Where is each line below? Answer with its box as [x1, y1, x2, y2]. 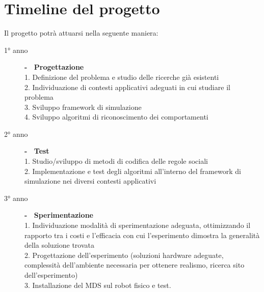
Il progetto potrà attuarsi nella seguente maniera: [4, 27, 159, 38]
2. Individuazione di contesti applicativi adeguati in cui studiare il [24, 81, 230, 92]
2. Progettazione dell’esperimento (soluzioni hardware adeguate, [24, 249, 224, 260]
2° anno [4, 128, 28, 139]
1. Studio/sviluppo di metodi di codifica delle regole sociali [24, 156, 208, 166]
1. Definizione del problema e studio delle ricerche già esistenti [24, 71, 219, 82]
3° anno [4, 192, 28, 203]
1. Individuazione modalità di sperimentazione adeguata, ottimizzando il [24, 220, 251, 230]
